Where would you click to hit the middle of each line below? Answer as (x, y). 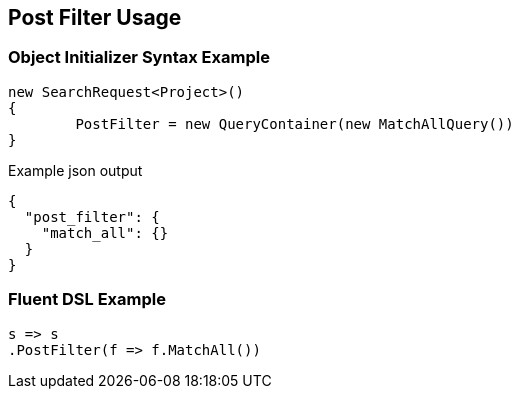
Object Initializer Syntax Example (139, 57)
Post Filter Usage (95, 17)
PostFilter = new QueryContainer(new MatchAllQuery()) (294, 123)
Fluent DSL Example (87, 299)
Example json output (75, 170)
